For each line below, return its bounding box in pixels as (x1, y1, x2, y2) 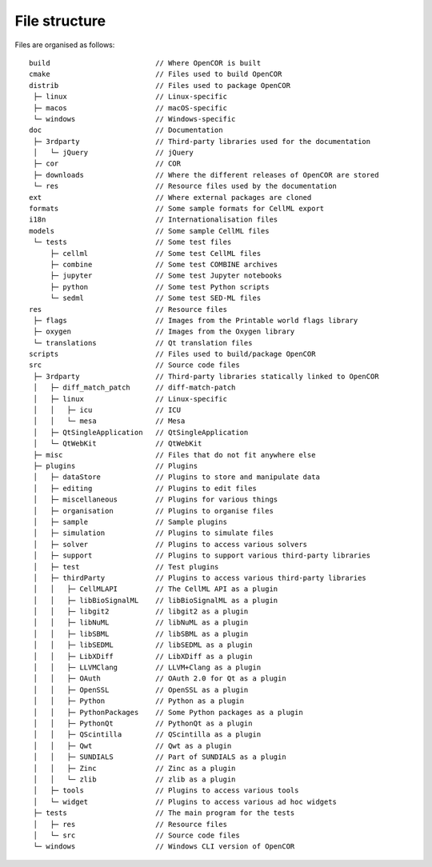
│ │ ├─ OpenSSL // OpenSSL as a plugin (33, 685, 249, 694)
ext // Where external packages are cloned (29, 193, 312, 202)
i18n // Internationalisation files (29, 215, 278, 224)
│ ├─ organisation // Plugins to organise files (33, 506, 274, 515)
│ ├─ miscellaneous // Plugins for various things (33, 495, 278, 504)
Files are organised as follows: (14, 40, 115, 50)
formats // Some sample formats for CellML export (29, 204, 325, 214)
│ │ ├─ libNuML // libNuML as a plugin (33, 618, 249, 627)
